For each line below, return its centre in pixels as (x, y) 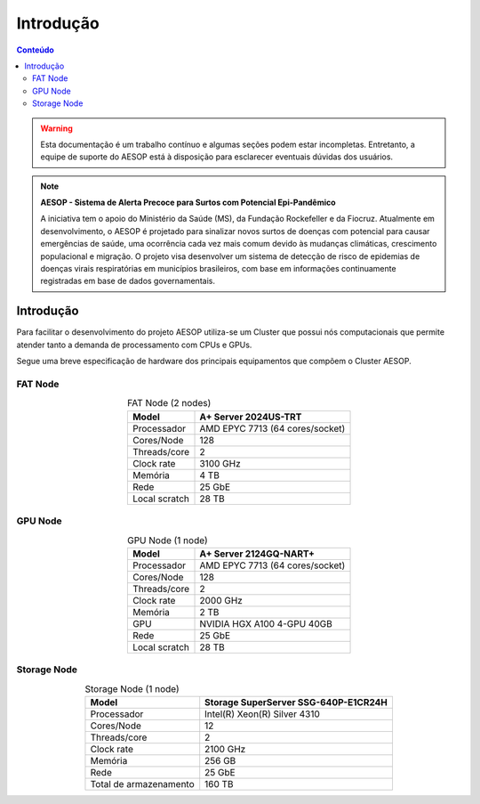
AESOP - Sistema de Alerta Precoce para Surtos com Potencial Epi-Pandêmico (188, 203)
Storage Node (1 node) (132, 688)
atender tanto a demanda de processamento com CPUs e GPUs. (134, 345)
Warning (56, 128)
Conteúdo (36, 50)
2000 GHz (221, 600)
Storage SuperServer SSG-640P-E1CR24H (296, 702)
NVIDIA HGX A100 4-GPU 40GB (266, 623)
